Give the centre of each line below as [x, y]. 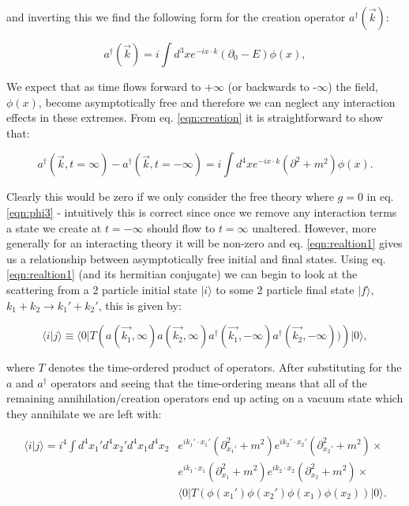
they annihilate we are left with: [84, 413]
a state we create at [54, 227]
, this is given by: [140, 305]
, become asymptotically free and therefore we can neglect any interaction [217, 102]
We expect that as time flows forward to [104, 86]
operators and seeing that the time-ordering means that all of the [209, 382]
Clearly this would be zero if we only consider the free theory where [170, 196]
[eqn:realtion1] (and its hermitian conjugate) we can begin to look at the [182, 274]
